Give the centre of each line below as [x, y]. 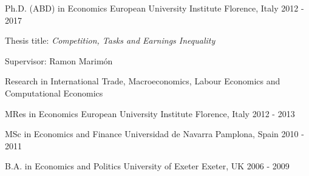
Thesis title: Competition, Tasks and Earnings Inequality [110, 40]
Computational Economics [54, 93]
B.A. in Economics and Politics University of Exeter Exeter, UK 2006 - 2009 [147, 166]
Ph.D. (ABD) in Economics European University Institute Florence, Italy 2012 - [154, 8]
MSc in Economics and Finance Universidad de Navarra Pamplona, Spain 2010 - [154, 134]
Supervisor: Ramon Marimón [59, 60]
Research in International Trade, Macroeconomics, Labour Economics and [143, 81]
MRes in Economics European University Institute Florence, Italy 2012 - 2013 [150, 113]
